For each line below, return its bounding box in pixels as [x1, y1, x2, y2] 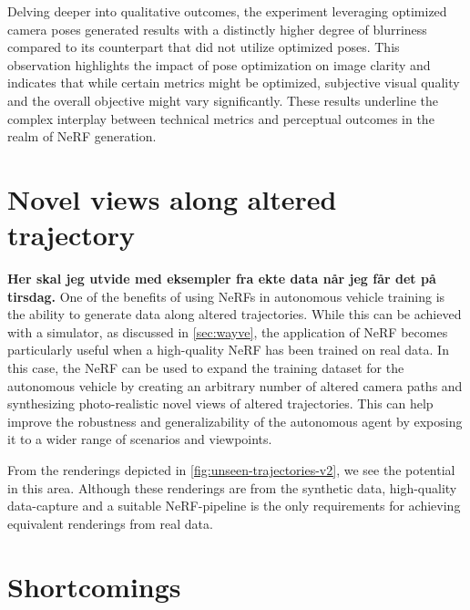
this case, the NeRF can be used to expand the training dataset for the [7, 358, 404, 377]
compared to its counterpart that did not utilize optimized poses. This [7, 37, 400, 57]
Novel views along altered [7, 180, 337, 217]
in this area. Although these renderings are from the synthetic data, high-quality [7, 478, 457, 497]
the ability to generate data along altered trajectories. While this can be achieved [7, 305, 462, 324]
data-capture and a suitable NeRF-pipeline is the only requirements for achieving [7, 496, 461, 515]
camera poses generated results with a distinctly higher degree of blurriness [7, 19, 427, 38]
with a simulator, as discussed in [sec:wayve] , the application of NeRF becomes [7, 322, 448, 341]
